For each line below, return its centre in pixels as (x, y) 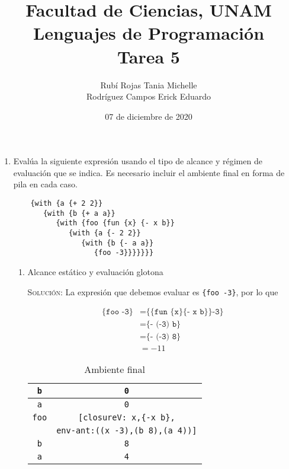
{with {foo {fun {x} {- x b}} (115, 223)
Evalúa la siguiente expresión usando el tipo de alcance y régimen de (138, 161)
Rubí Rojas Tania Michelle (149, 84)
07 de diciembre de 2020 (149, 116)
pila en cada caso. (45, 184)
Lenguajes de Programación (149, 33)
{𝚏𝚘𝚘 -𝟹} (118, 312)
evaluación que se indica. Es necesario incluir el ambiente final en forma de (149, 172)
